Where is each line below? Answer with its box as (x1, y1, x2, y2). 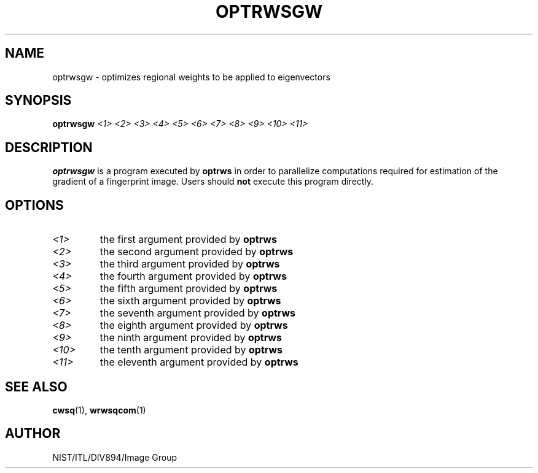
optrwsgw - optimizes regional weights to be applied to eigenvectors (52, 71, 330, 82)
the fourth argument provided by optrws (99, 270, 287, 283)
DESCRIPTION (5, 139, 93, 155)
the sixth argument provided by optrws (99, 294, 281, 307)
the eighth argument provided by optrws (99, 319, 288, 332)
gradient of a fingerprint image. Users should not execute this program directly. (52, 176, 374, 187)
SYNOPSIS (5, 93, 72, 109)
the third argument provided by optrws (99, 258, 280, 271)
